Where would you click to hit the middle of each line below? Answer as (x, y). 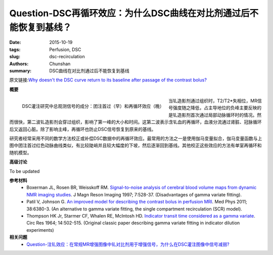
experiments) (40, 230)
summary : (20, 70)
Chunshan (60, 64)
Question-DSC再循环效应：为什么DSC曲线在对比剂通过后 (129, 13)
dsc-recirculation (67, 57)
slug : (15, 57)
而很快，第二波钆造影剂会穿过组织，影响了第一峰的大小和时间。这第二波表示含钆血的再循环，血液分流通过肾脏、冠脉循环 (135, 122)
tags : (15, 49)
